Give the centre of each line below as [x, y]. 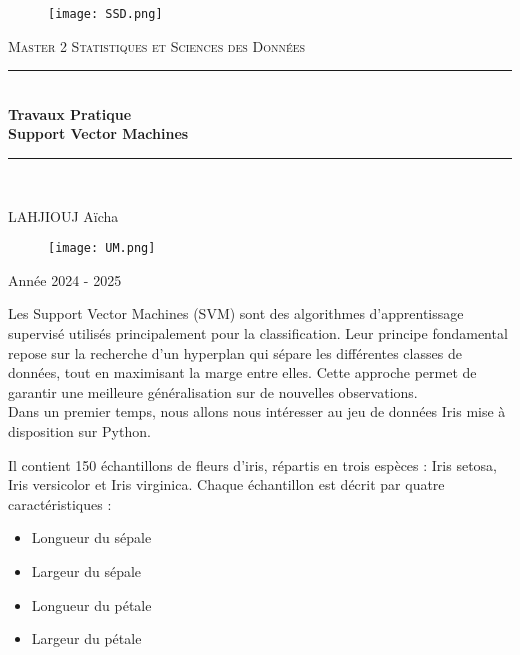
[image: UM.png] [102, 248]
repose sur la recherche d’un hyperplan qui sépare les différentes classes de [235, 352]
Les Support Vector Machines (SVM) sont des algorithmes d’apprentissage [236, 313]
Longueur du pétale [91, 604]
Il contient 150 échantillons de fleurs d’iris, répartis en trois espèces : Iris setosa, [253, 464]
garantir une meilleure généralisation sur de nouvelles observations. [213, 391]
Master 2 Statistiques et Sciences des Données [157, 45]
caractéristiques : [60, 503]
